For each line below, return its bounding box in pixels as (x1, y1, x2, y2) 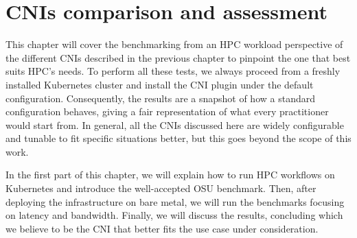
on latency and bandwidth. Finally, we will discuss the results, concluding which (5, 208, 343, 222)
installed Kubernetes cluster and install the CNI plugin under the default (5, 77, 314, 91)
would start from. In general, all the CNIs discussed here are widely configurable (5, 117, 344, 132)
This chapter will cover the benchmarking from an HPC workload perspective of (5, 37, 343, 51)
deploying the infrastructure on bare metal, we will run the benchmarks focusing (5, 194, 345, 209)
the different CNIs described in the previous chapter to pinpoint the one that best (5, 50, 351, 64)
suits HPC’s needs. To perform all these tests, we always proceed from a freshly (5, 64, 341, 78)
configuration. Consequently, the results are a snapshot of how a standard (5, 91, 315, 105)
